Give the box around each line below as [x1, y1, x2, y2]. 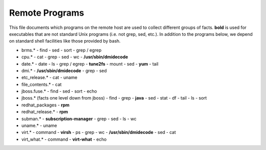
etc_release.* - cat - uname [21, 75, 77, 80]
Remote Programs [9, 7, 84, 18]
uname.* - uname [21, 123, 58, 128]
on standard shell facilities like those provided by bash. [9, 38, 121, 44]
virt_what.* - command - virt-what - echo [21, 136, 107, 142]
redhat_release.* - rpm [21, 109, 68, 115]
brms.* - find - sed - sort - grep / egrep [21, 47, 102, 53]
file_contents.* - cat [21, 81, 62, 87]
